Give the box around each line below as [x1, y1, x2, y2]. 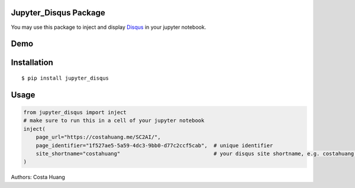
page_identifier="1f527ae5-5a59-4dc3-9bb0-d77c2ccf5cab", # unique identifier [35, 142, 273, 149]
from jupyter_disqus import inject [23, 109, 127, 116]
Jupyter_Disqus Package [11, 8, 106, 18]
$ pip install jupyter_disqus [21, 74, 109, 81]
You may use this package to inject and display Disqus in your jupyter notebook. [11, 24, 206, 31]
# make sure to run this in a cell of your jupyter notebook [23, 117, 205, 124]
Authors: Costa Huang [11, 174, 65, 181]
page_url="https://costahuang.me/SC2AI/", [35, 134, 161, 141]
